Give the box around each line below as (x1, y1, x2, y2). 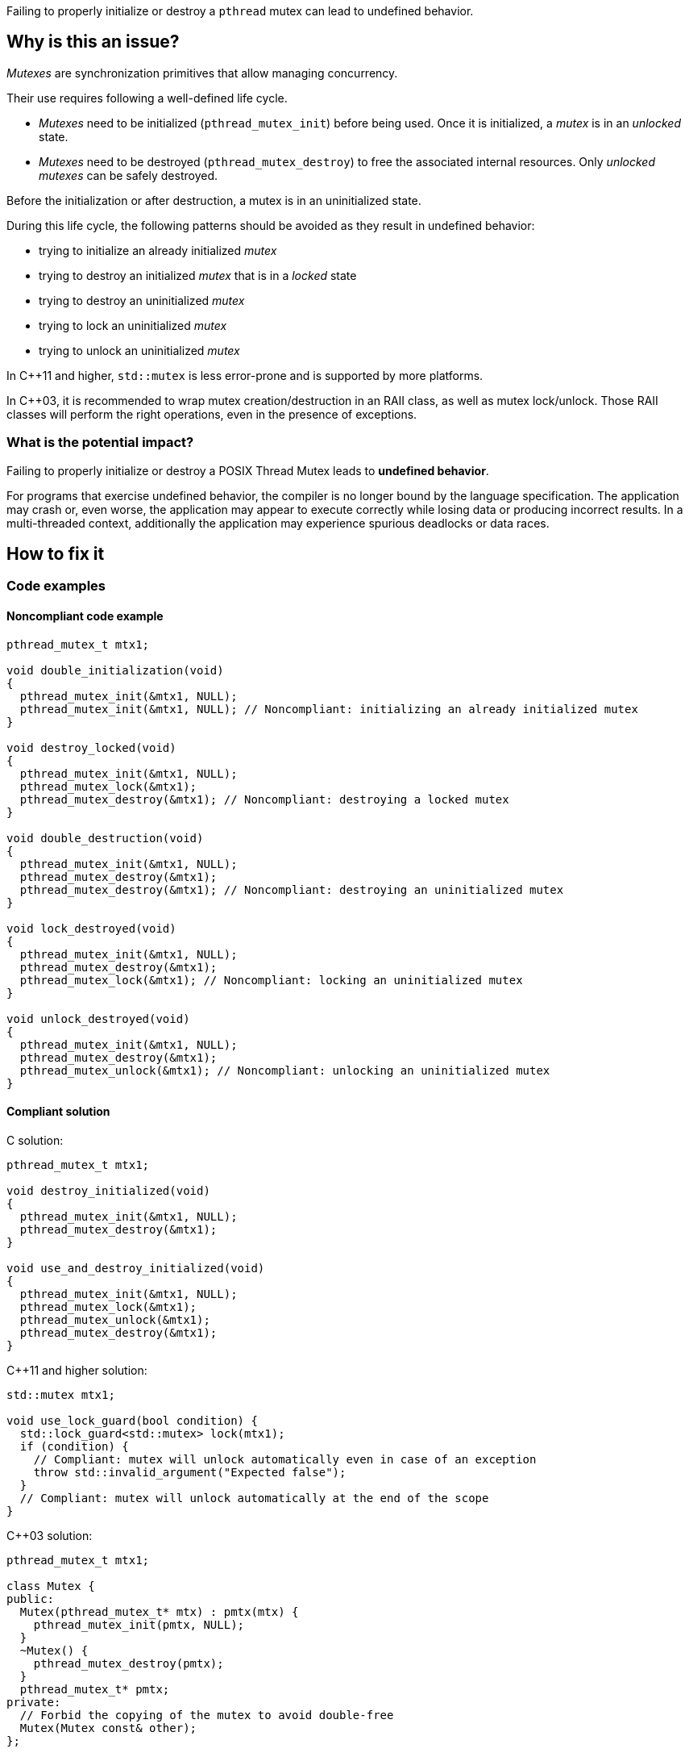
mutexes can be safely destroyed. (39, 168, 218, 182)
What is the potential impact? (6, 434, 194, 451)
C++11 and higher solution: (6, 1363, 147, 1377)
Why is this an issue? (6, 31, 180, 52)
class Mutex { (6, 1579, 95, 1592)
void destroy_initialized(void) (6, 1183, 210, 1197)
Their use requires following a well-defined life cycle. (6, 90, 288, 105)
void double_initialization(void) (6, 663, 224, 677)
